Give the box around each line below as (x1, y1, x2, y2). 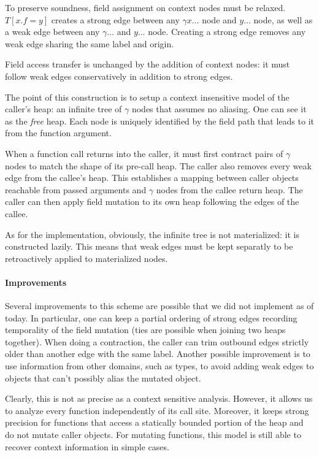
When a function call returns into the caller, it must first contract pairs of (5, 147, 283, 159)
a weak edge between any (5, 25, 100, 38)
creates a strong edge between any (51, 13, 180, 26)
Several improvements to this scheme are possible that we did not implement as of (5, 299, 314, 312)
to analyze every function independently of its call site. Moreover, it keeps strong (5, 404, 309, 417)
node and (202, 13, 237, 26)
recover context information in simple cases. (5, 440, 169, 453)
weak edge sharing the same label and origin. (5, 37, 174, 50)
